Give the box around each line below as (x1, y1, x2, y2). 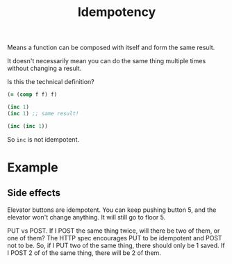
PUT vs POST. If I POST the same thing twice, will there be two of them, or (7, 226, 220, 235)
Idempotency (77, 4, 156, 20)
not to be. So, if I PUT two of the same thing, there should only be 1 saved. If (7, 241, 225, 249)
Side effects (7, 187, 61, 199)
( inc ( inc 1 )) (7, 122, 49, 129)
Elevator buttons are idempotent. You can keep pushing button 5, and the (7, 206, 217, 214)
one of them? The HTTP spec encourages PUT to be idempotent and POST (7, 233, 222, 242)
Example (7, 159, 58, 175)
